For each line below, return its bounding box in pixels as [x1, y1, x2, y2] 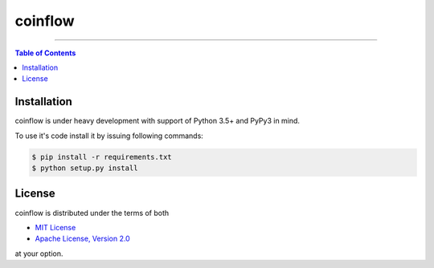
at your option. [14, 249, 63, 258]
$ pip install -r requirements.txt [31, 152, 172, 161]
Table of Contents [14, 48, 76, 58]
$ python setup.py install [31, 164, 138, 173]
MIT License [35, 222, 76, 232]
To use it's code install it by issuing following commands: [14, 131, 204, 140]
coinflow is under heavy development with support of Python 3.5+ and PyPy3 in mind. [14, 116, 301, 126]
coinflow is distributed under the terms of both [14, 208, 170, 217]
